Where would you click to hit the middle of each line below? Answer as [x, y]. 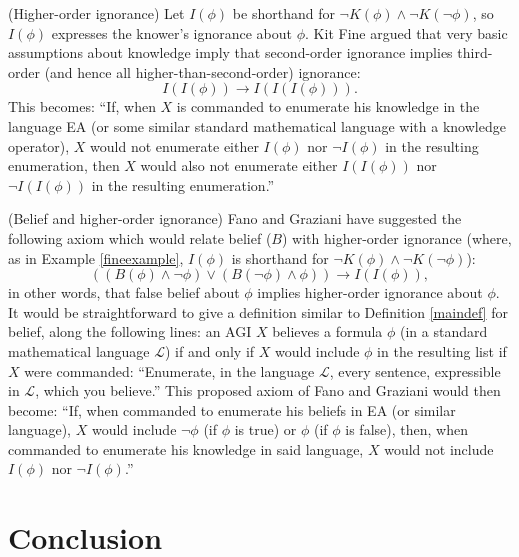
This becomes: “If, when [82, 106]
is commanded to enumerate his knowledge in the [328, 106]
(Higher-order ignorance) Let [96, 13]
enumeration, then [64, 165]
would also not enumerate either [239, 165]
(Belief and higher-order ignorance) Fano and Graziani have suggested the [235, 218]
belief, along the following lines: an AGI [130, 331]
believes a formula [327, 331]
